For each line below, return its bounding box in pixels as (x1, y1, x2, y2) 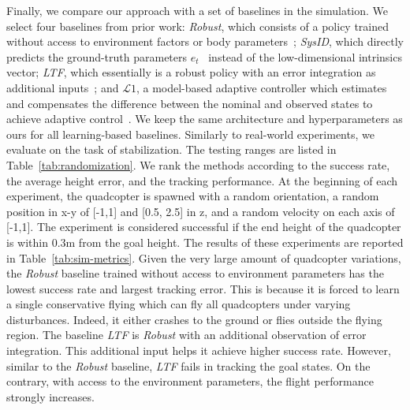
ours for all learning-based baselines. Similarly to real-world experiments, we (6, 125, 375, 142)
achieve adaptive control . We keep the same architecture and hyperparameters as (6, 110, 403, 127)
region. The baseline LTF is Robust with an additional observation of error (6, 326, 367, 343)
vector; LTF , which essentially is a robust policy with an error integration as (6, 64, 376, 80)
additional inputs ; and (6, 79, 119, 95)
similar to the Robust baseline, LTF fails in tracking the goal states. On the (6, 357, 371, 374)
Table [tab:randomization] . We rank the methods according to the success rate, (6, 156, 390, 173)
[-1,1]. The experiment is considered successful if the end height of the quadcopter (6, 218, 401, 235)
